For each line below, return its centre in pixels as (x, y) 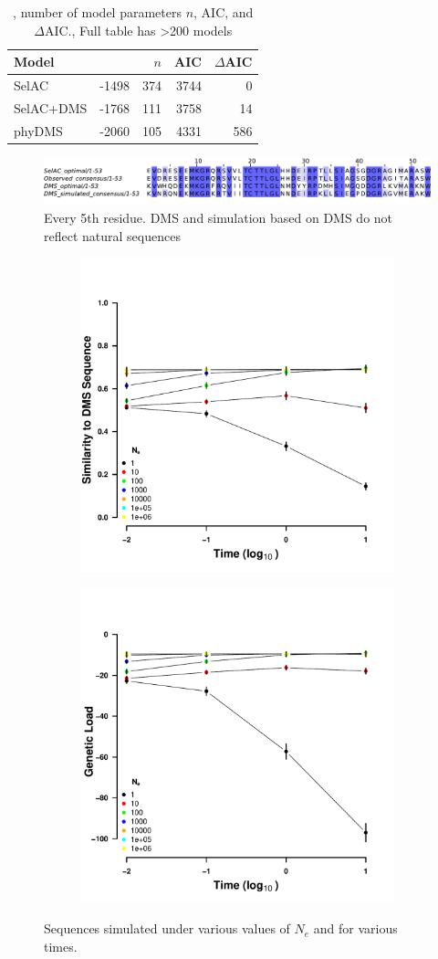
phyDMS (38, 130)
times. (61, 946)
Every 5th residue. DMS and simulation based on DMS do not (219, 217)
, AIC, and (224, 12)
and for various (355, 928)
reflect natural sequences (112, 235)
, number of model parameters (97, 12)
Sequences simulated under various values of (167, 928)
